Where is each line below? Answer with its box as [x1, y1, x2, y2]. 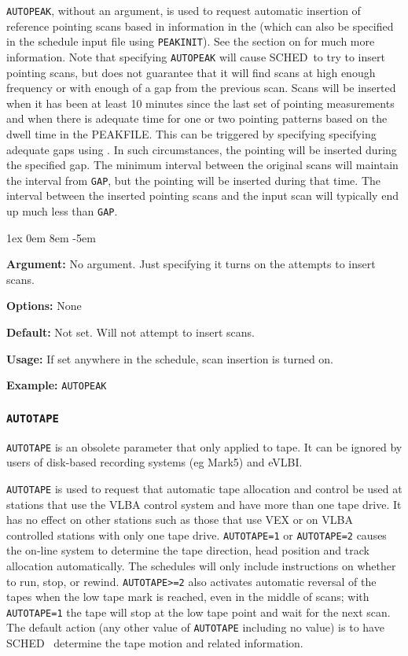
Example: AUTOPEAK [6, 377, 107, 393]
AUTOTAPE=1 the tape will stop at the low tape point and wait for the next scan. [6, 603, 391, 620]
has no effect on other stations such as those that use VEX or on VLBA [6, 511, 353, 528]
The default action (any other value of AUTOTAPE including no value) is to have [6, 619, 384, 636]
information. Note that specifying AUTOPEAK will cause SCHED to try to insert [6, 48, 385, 64]
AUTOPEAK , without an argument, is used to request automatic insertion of [6, 2, 361, 18]
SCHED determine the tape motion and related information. [6, 635, 303, 651]
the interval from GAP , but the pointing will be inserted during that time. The [6, 171, 380, 188]
